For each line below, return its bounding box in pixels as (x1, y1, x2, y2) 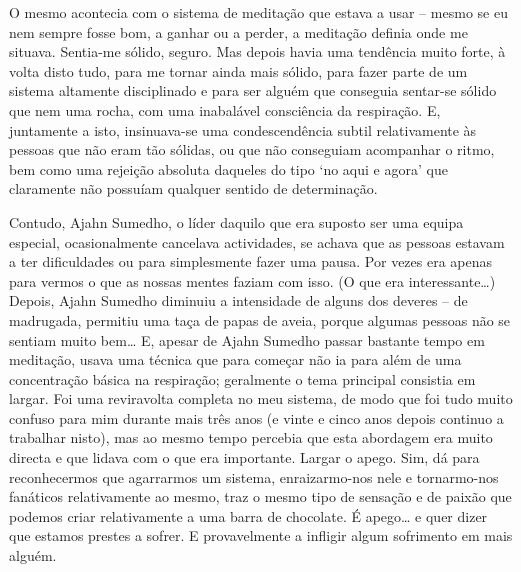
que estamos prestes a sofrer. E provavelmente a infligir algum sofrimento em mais (9, 525, 513, 546)
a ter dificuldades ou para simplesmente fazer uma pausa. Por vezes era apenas (9, 251, 493, 272)
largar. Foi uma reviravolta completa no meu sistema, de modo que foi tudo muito (9, 388, 513, 409)
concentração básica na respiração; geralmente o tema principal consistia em (9, 368, 476, 389)
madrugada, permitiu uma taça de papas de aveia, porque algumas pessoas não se (9, 309, 511, 330)
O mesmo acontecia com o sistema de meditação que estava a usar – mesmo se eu (9, 2, 508, 22)
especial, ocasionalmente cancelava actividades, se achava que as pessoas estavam (9, 231, 505, 252)
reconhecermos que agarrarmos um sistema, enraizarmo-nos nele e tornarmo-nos (9, 466, 499, 487)
